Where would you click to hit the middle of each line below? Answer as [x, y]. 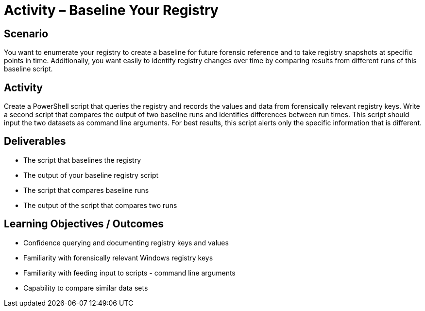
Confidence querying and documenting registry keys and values [126, 242]
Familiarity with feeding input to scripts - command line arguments [129, 273]
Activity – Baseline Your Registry [111, 10]
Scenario [26, 34]
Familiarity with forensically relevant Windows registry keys [118, 258]
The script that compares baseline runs [86, 190]
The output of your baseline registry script [91, 175]
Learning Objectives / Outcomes [84, 224]
